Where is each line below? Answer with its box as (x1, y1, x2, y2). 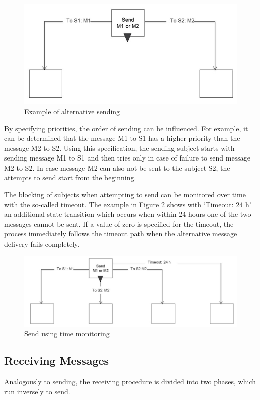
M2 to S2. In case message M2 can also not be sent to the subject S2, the (4, 162, 230, 173)
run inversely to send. (4, 386, 70, 396)
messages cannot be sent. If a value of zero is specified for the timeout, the (4, 218, 234, 229)
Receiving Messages (4, 353, 109, 368)
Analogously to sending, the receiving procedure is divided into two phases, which (4, 376, 256, 387)
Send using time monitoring (24, 328, 110, 339)
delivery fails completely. (4, 238, 80, 249)
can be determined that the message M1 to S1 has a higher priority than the (4, 133, 240, 143)
